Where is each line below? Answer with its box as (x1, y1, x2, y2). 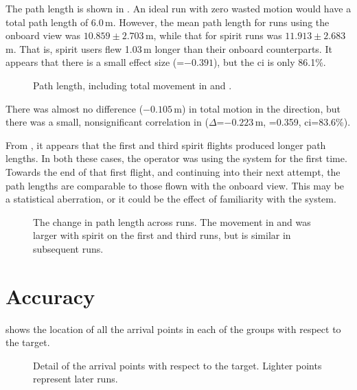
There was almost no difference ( (5, 101, 143, 115)
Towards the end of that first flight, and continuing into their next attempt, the (5, 164, 341, 179)
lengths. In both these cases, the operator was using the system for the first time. (5, 151, 347, 165)
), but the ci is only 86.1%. (213, 55, 326, 69)
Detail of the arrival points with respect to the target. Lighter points (33, 358, 322, 372)
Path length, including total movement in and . (33, 78, 232, 92)
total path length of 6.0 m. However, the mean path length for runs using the (5, 14, 330, 29)
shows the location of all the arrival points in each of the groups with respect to (5, 321, 341, 336)
